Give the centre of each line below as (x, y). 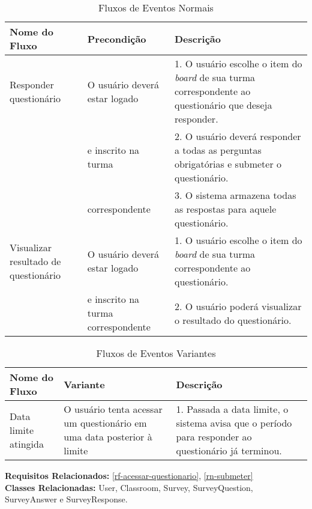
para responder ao (214, 437)
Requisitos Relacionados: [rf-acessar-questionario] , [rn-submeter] (129, 475)
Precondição (117, 38)
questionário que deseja (223, 105)
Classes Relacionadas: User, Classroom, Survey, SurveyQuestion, (129, 487)
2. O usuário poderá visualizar (238, 306)
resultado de (35, 261)
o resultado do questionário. (233, 320)
